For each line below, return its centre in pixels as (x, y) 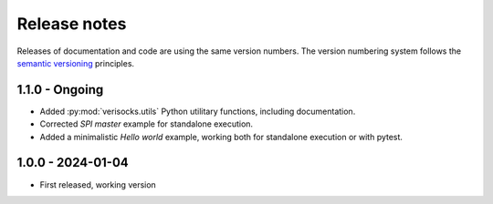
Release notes (72, 24)
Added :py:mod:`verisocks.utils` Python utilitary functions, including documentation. (198, 111)
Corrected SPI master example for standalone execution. (147, 124)
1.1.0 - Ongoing (60, 90)
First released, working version (98, 184)
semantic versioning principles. (76, 63)
